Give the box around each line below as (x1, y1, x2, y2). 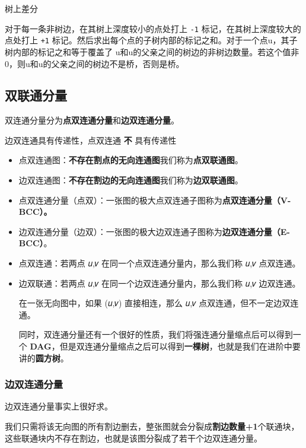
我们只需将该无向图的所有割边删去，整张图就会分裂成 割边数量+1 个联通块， (5, 420, 299, 433)
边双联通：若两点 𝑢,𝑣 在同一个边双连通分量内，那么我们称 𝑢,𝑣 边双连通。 (18, 277, 301, 289)
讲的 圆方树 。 (18, 351, 69, 364)
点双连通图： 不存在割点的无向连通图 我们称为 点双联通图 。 (18, 154, 243, 166)
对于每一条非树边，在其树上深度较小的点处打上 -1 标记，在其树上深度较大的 (5, 22, 301, 34)
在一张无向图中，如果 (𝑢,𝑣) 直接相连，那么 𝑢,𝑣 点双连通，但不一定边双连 (18, 297, 299, 309)
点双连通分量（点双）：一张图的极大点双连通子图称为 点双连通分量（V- (18, 193, 291, 206)
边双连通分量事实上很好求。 (5, 400, 113, 412)
